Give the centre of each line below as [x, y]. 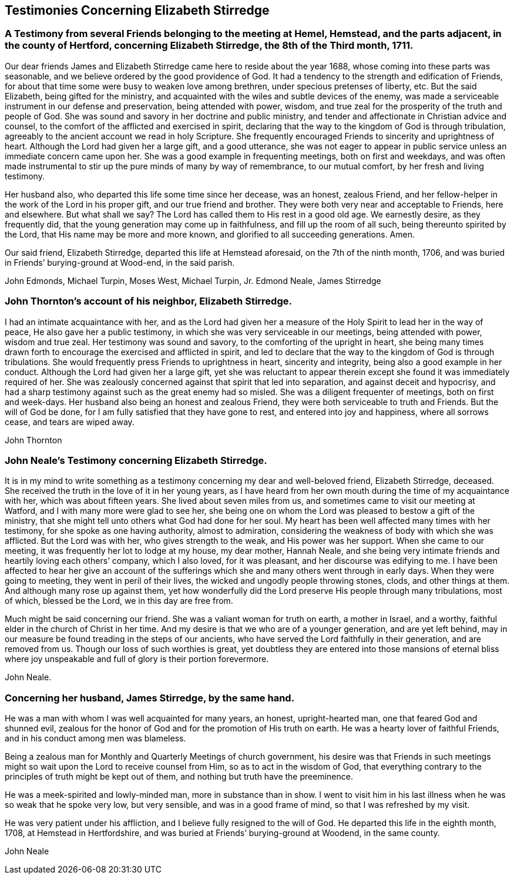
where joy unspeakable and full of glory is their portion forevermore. [137, 659]
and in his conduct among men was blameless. [95, 738]
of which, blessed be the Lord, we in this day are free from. [119, 601]
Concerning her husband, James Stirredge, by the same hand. [150, 698]
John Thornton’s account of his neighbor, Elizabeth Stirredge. [148, 301]
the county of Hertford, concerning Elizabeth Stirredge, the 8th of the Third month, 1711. [209, 46]
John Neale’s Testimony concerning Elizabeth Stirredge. [136, 460]
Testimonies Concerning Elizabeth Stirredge [137, 10]
